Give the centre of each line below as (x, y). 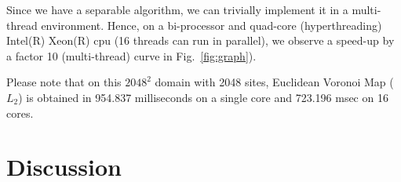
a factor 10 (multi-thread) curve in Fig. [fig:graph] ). (131, 55)
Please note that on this (64, 82)
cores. (20, 113)
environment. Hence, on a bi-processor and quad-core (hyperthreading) (211, 25)
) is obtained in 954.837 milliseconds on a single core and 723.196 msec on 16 (203, 97)
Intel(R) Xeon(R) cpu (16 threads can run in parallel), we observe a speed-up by (200, 40)
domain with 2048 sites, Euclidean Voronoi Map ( (274, 82)
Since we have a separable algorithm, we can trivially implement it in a (177, 9)
